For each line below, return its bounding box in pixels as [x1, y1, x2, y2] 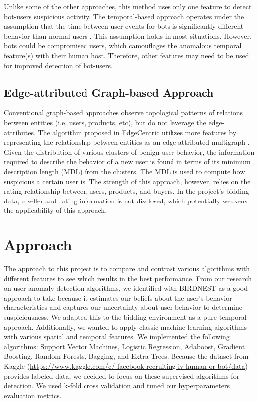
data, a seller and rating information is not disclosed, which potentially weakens [4, 195, 247, 205]
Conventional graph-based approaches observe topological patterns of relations [4, 107, 243, 118]
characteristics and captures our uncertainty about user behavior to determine [4, 302, 242, 312]
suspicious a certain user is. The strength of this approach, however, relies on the [4, 176, 251, 186]
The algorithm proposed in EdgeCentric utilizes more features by [38, 127, 237, 137]
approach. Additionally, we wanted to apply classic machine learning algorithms [4, 321, 247, 332]
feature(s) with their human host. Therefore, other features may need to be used [4, 50, 249, 60]
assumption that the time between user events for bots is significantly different [4, 21, 244, 31]
